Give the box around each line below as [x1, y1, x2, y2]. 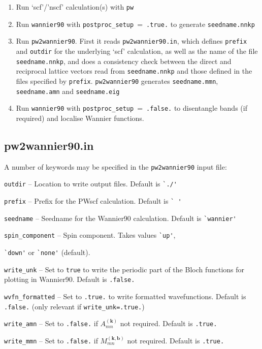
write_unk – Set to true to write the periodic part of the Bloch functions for [4, 264, 245, 274]
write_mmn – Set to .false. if [4, 335, 98, 345]
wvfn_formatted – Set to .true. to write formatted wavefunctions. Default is [4, 291, 246, 301]
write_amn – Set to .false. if [4, 318, 98, 329]
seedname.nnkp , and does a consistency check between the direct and [16, 55, 232, 66]
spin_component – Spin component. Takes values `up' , [4, 230, 176, 240]
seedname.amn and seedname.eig [16, 85, 120, 96]
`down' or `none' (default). [4, 246, 90, 257]
